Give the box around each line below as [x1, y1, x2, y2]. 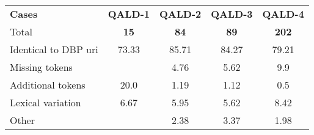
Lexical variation [10, 95, 81, 109]
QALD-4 [262, 7, 304, 21]
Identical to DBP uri [10, 42, 98, 56]
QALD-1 [108, 7, 150, 21]
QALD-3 [211, 7, 253, 21]
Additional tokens [10, 78, 86, 92]
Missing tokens [10, 60, 73, 74]
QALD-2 [159, 7, 202, 21]
